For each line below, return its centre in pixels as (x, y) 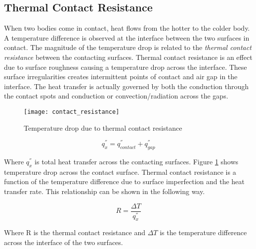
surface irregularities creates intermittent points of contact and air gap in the (121, 76)
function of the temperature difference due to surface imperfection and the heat (124, 181)
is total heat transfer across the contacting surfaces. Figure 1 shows (137, 162)
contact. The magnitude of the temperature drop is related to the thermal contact (128, 47)
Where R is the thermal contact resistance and (75, 232)
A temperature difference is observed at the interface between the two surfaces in (127, 37)
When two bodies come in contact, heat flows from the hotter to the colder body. (127, 28)
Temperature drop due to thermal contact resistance (103, 127)
